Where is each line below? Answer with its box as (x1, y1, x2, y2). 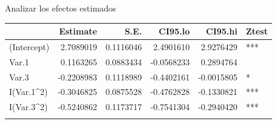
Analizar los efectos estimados (5, 2, 117, 14)
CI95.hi (206, 25, 238, 38)
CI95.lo (159, 25, 190, 38)
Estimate (59, 25, 97, 38)
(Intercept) (9, 40, 50, 53)
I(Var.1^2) (9, 85, 48, 98)
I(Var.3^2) (9, 100, 48, 113)
